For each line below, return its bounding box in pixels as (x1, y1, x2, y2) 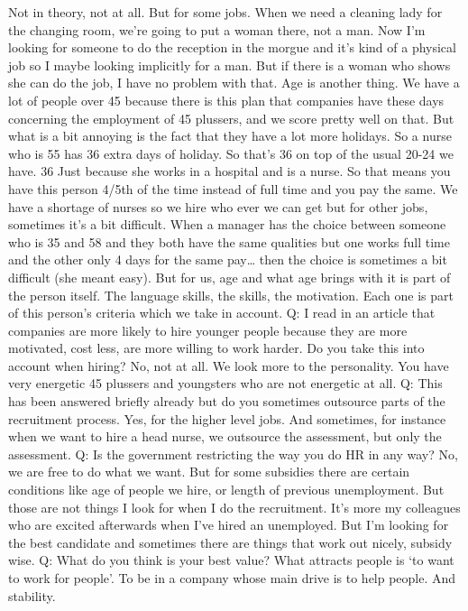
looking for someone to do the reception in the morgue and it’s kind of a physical (8, 38, 456, 57)
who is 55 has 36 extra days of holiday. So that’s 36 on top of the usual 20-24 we (8, 143, 454, 162)
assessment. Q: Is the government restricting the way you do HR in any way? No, (8, 444, 458, 463)
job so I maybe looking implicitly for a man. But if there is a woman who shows (8, 55, 451, 74)
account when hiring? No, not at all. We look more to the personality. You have (8, 356, 449, 375)
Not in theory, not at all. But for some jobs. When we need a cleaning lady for (8, 3, 443, 21)
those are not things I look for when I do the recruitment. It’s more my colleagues (8, 497, 461, 516)
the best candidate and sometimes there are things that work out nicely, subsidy (8, 532, 453, 551)
